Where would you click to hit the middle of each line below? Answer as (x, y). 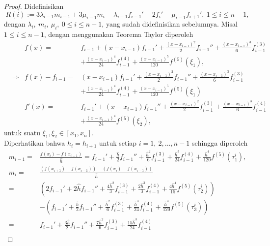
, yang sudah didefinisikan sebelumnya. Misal (170, 24)
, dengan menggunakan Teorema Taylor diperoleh (119, 34)
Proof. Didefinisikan (34, 6)
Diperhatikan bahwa (35, 143)
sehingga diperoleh (220, 143)
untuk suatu (22, 133)
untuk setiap (118, 143)
